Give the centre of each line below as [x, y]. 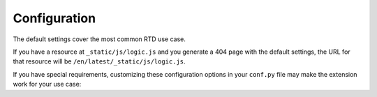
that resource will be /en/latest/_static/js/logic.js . [99, 61]
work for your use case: [47, 84]
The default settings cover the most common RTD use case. [99, 39]
